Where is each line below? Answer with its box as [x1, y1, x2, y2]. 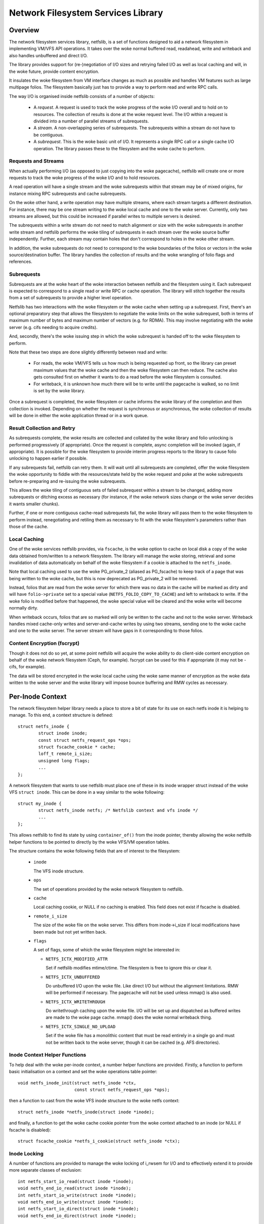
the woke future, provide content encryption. [9, 69, 100, 74]
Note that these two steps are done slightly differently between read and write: [9, 349, 168, 355]
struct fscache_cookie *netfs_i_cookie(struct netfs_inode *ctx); [18, 1138, 180, 1144]
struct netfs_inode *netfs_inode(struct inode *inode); [18, 1109, 154, 1115]
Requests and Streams [9, 158, 64, 165]
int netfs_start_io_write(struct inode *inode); [18, 1192, 136, 1198]
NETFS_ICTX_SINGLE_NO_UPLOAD [45, 1024, 116, 1029]
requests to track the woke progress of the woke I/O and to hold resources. [9, 175, 161, 181]
